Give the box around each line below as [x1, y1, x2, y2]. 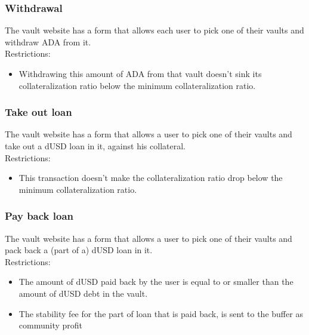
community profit [18, 319, 83, 331]
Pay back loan [5, 208, 74, 223]
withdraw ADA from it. [5, 35, 91, 48]
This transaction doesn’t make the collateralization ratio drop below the [18, 171, 283, 184]
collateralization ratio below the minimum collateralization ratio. [18, 79, 256, 91]
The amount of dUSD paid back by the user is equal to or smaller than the [18, 275, 293, 288]
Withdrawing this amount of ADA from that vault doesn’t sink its [18, 67, 262, 79]
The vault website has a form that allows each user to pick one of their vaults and [5, 24, 304, 36]
